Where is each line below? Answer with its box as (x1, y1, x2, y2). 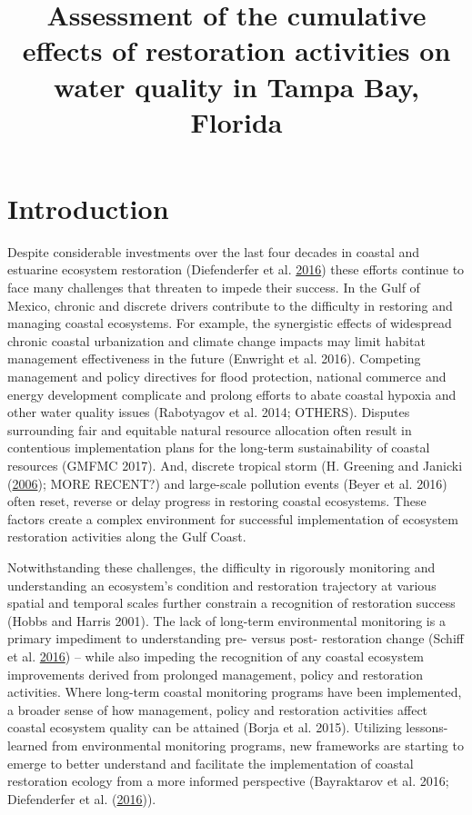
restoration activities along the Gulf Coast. (7, 527, 246, 546)
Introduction (7, 189, 169, 226)
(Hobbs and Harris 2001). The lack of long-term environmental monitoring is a (7, 611, 446, 630)
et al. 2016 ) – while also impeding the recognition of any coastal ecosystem (7, 646, 425, 665)
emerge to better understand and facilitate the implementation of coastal (7, 753, 414, 772)
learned (7, 735, 48, 754)
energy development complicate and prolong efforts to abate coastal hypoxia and (7, 384, 457, 403)
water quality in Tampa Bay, (54, 67, 419, 104)
